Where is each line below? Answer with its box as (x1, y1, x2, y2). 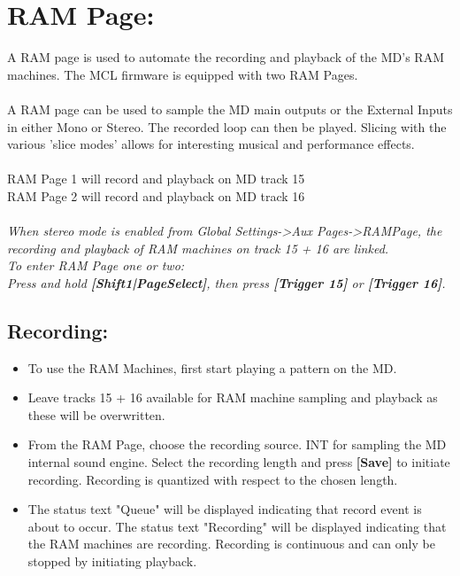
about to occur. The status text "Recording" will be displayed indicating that (27, 517, 447, 535)
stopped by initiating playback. (27, 551, 197, 570)
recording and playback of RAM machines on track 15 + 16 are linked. (7, 238, 389, 257)
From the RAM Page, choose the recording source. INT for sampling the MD (27, 435, 447, 454)
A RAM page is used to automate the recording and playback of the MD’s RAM (7, 48, 444, 66)
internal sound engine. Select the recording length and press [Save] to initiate (27, 453, 450, 471)
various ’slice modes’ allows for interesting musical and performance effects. (7, 135, 415, 153)
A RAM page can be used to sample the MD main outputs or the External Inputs (7, 99, 453, 118)
